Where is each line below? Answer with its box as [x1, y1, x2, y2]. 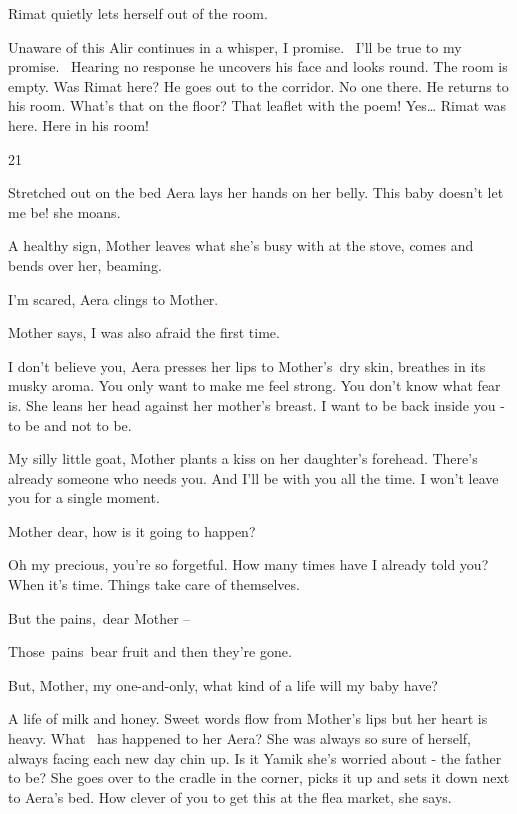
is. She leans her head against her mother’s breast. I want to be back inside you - [8, 394, 505, 415]
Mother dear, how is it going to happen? [8, 520, 256, 541]
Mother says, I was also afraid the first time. [8, 322, 280, 343]
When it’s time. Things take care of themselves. [8, 574, 300, 595]
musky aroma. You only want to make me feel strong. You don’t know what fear [8, 375, 501, 396]
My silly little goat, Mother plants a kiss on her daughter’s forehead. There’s [8, 448, 478, 469]
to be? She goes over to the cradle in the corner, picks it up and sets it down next [8, 767, 510, 788]
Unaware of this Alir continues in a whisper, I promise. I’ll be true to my [8, 36, 462, 57]
